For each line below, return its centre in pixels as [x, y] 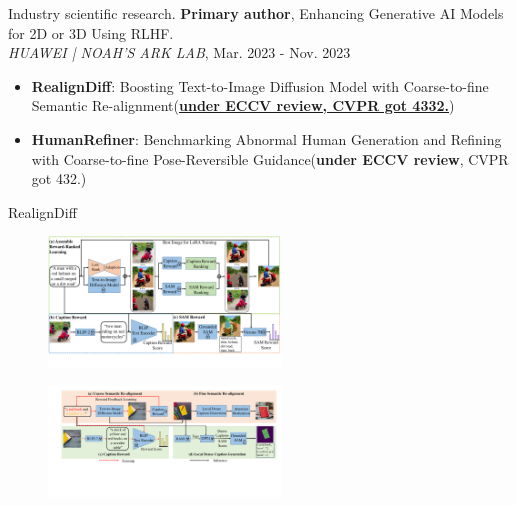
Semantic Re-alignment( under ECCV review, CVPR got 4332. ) [243, 105]
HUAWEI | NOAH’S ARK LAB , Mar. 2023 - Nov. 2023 [179, 52]
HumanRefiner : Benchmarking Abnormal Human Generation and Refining [266, 138]
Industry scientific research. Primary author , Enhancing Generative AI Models [256, 13]
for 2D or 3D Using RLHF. [91, 32]
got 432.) [59, 178]
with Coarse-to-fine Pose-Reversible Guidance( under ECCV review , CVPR [270, 158]
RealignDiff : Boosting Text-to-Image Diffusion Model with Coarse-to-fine [260, 85]
